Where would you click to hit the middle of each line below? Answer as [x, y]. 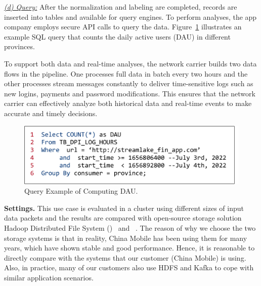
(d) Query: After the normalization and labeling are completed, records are [121, 7]
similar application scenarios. [49, 277]
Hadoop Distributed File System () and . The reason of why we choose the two [130, 228]
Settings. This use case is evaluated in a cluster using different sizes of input [124, 208]
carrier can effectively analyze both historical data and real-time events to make [128, 103]
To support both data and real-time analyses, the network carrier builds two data [130, 63]
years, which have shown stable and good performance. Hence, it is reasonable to [129, 248]
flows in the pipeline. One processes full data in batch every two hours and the [126, 73]
